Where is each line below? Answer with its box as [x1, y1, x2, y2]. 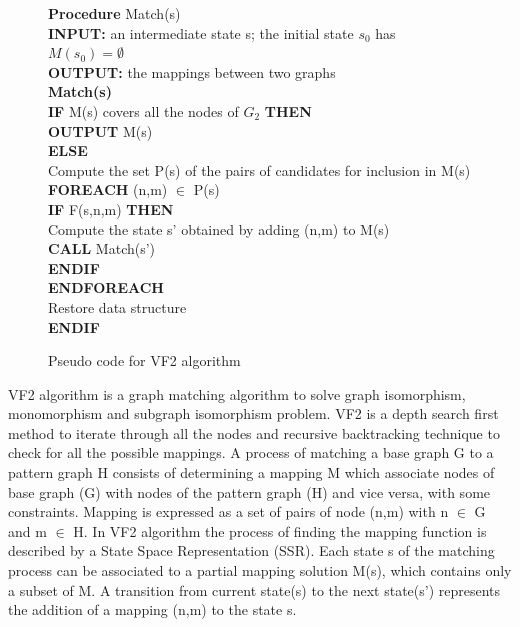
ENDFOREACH [48, 277, 164, 298]
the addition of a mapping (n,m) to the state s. [8, 599, 297, 620]
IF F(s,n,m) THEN [48, 198, 174, 219]
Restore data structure [48, 296, 187, 317]
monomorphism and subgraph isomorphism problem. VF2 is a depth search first [8, 403, 499, 424]
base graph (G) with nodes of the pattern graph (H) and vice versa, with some [8, 481, 491, 502]
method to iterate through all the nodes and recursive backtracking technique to [8, 422, 500, 443]
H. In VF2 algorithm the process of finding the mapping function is [73, 520, 487, 541]
